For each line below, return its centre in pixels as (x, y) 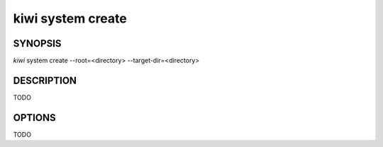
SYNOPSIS (37, 43)
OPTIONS (34, 118)
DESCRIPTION (45, 80)
